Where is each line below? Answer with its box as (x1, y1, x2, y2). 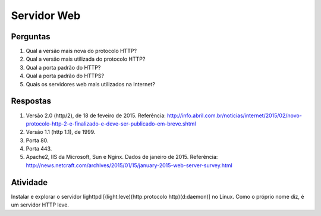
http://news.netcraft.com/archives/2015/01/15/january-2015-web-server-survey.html (26, 161, 233, 169)
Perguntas (11, 32, 51, 42)
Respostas (11, 96, 52, 107)
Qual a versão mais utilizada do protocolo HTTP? (26, 55, 146, 62)
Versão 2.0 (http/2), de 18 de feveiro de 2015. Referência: (26, 112, 166, 119)
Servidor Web (11, 9, 81, 22)
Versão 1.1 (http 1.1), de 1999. (26, 129, 96, 136)
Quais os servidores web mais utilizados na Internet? (26, 80, 156, 87)
